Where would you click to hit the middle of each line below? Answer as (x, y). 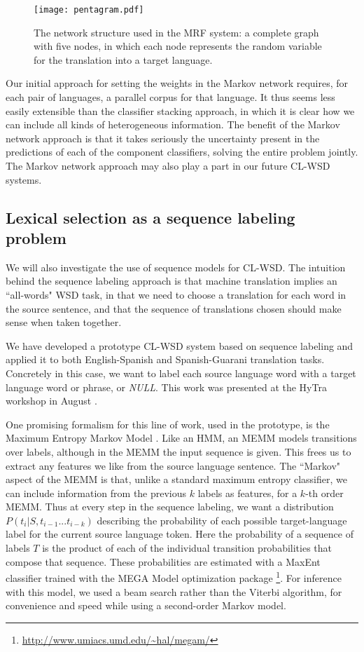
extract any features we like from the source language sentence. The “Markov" (173, 465)
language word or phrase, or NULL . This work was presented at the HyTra (166, 387)
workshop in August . (51, 401)
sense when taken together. (64, 322)
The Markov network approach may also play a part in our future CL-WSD (168, 165)
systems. (24, 179)
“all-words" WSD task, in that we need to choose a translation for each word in (176, 294)
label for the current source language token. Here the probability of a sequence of (180, 534)
